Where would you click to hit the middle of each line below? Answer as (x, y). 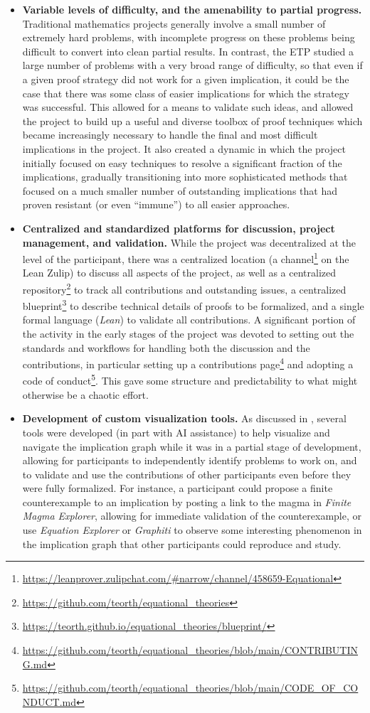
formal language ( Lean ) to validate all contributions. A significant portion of (189, 320)
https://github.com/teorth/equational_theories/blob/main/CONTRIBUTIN (190, 650)
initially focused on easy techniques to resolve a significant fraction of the (182, 162)
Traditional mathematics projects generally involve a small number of (174, 23)
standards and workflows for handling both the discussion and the (166, 347)
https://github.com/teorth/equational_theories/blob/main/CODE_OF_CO (190, 688)
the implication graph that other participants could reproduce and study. (182, 543)
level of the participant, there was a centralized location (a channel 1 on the (186, 258)
